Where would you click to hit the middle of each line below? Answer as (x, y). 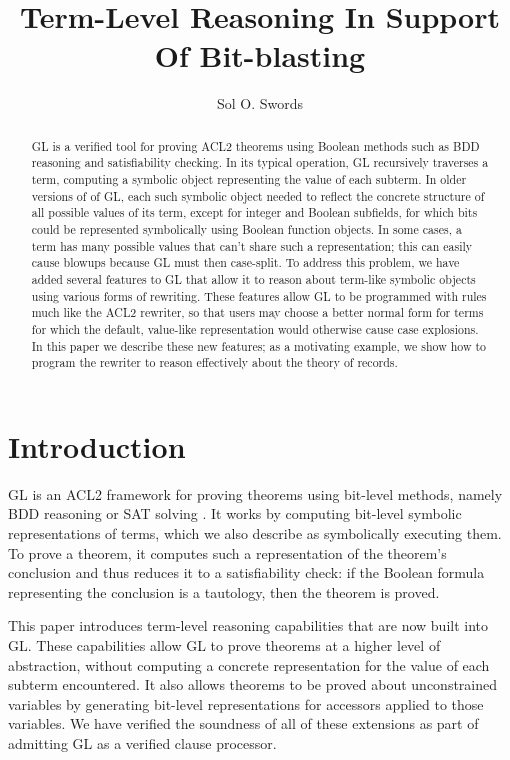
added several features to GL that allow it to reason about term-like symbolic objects (253, 278)
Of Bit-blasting (260, 55)
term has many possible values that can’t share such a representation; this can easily (252, 245)
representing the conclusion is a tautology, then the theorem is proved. (224, 591)
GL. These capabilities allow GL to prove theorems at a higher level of (224, 644)
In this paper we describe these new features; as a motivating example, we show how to (259, 345)
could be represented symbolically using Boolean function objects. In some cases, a (246, 228)
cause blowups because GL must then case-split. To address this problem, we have (245, 262)
